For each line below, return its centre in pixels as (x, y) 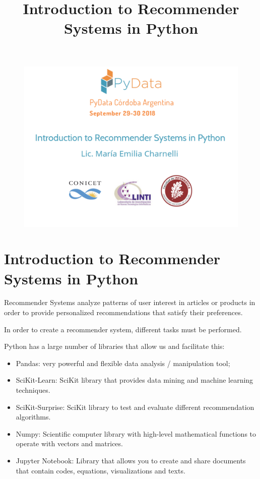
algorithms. (33, 417)
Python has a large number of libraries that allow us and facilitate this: (114, 346)
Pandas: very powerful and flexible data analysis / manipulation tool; (123, 363)
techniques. (33, 390)
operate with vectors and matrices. (69, 443)
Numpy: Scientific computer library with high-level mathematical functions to (136, 433)
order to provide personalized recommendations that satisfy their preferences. (123, 312)
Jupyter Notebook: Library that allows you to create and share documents (131, 460)
